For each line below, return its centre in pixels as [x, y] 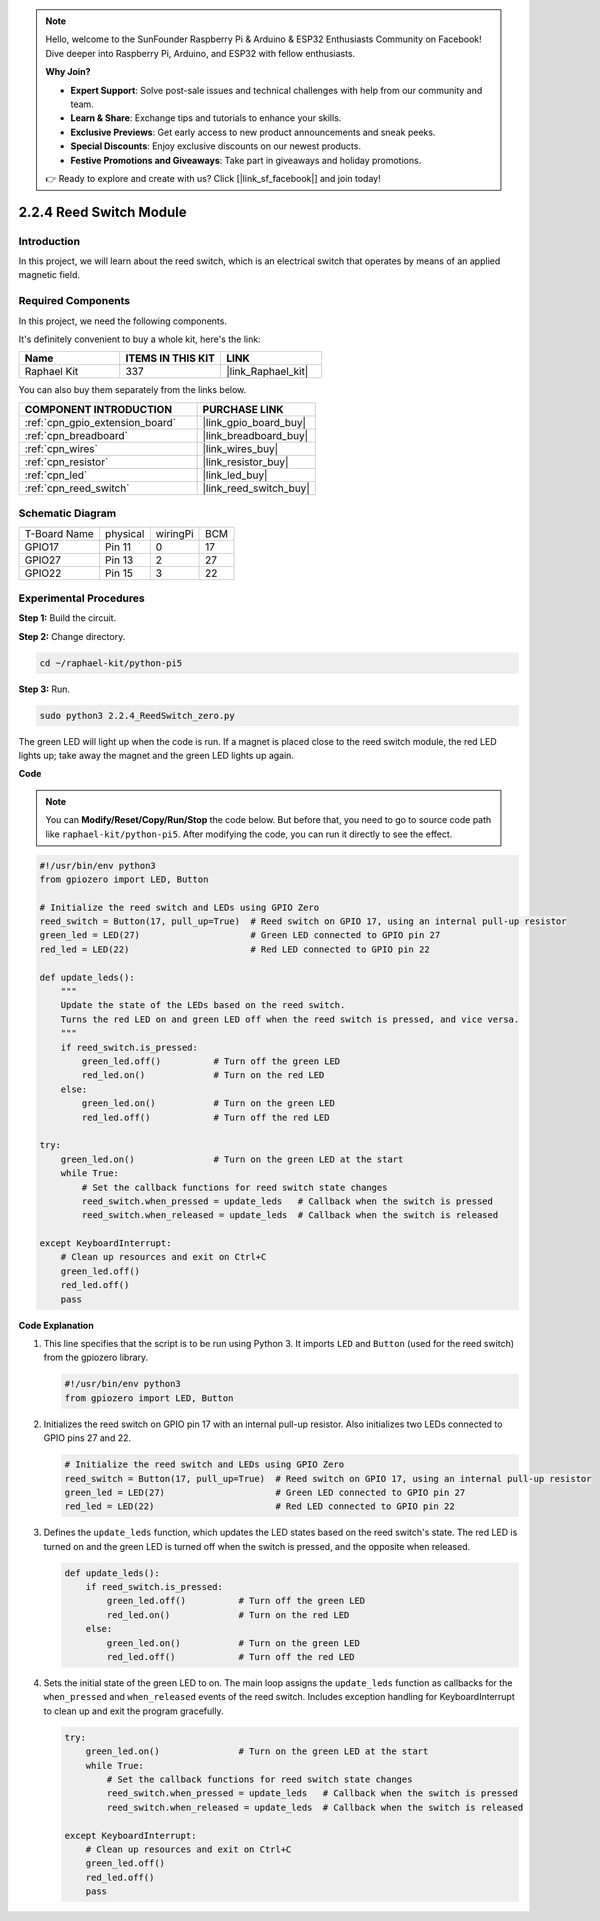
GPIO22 [43, 573]
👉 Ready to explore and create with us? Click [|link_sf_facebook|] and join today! [213, 178]
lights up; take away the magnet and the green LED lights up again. [156, 755]
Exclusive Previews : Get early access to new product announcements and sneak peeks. [253, 132]
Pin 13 [119, 560]
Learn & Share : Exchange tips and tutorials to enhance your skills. [206, 118]
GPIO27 [43, 560]
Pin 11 [118, 547]
